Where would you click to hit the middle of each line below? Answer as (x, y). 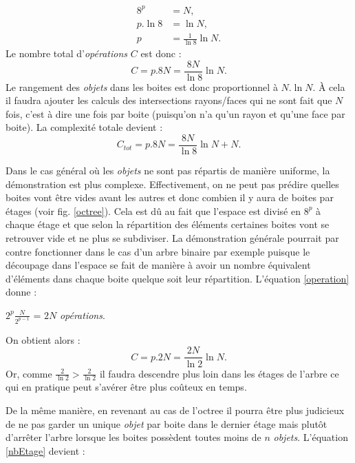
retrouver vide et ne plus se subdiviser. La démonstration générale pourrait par (172, 238)
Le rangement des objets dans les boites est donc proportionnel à (142, 86)
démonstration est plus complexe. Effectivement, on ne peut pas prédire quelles (172, 184)
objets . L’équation (311, 437)
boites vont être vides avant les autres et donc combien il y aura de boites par (170, 197)
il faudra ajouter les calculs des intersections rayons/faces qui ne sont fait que (169, 100)
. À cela (329, 86)
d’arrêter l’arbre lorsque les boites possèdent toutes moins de (133, 437)
